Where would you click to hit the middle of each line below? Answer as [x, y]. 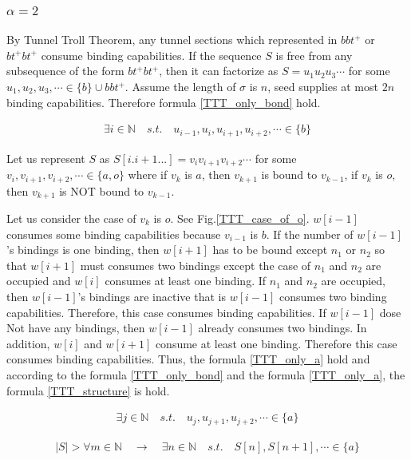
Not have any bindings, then [76, 328]
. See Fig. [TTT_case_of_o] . [240, 218]
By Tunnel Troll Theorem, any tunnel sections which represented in [172, 40]
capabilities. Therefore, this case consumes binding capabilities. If [166, 312]
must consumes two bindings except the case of [196, 265]
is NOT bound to [102, 190]
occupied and [39, 281]
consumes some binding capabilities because [114, 234]
